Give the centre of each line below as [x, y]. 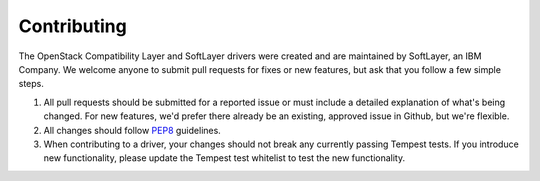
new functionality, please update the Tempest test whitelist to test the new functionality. [224, 158]
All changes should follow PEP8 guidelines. [132, 130]
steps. [31, 84]
